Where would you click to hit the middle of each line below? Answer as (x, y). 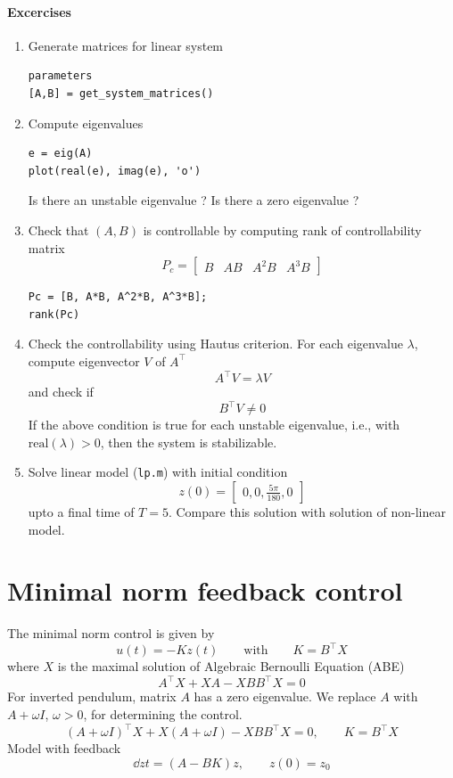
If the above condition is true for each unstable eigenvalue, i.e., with (214, 425)
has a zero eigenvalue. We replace (285, 696)
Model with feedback (64, 748)
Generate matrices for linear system (126, 45)
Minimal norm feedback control (205, 590)
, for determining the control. (163, 714)
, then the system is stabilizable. (189, 442)
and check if (61, 392)
